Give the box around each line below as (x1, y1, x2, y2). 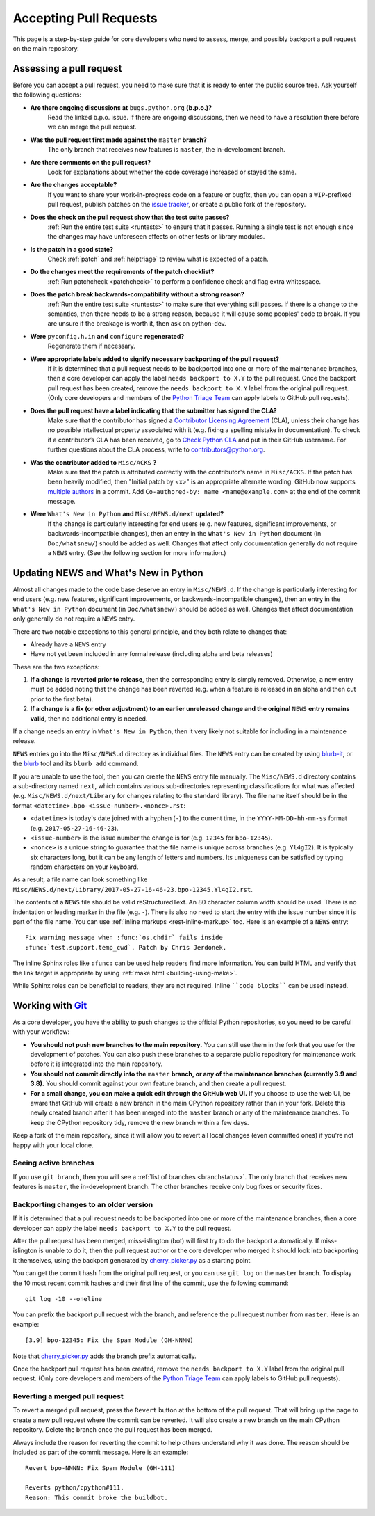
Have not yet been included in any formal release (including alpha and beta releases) (30, 650, 274, 658)
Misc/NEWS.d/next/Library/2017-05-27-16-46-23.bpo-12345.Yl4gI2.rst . (12, 885, 253, 893)
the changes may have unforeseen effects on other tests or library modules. (47, 232, 265, 241)
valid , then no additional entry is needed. (30, 714, 148, 723)
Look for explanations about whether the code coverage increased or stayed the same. (47, 168, 297, 176)
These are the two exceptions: (12, 662, 100, 671)
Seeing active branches (12, 1158, 94, 1168)
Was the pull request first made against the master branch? (30, 136, 208, 144)
